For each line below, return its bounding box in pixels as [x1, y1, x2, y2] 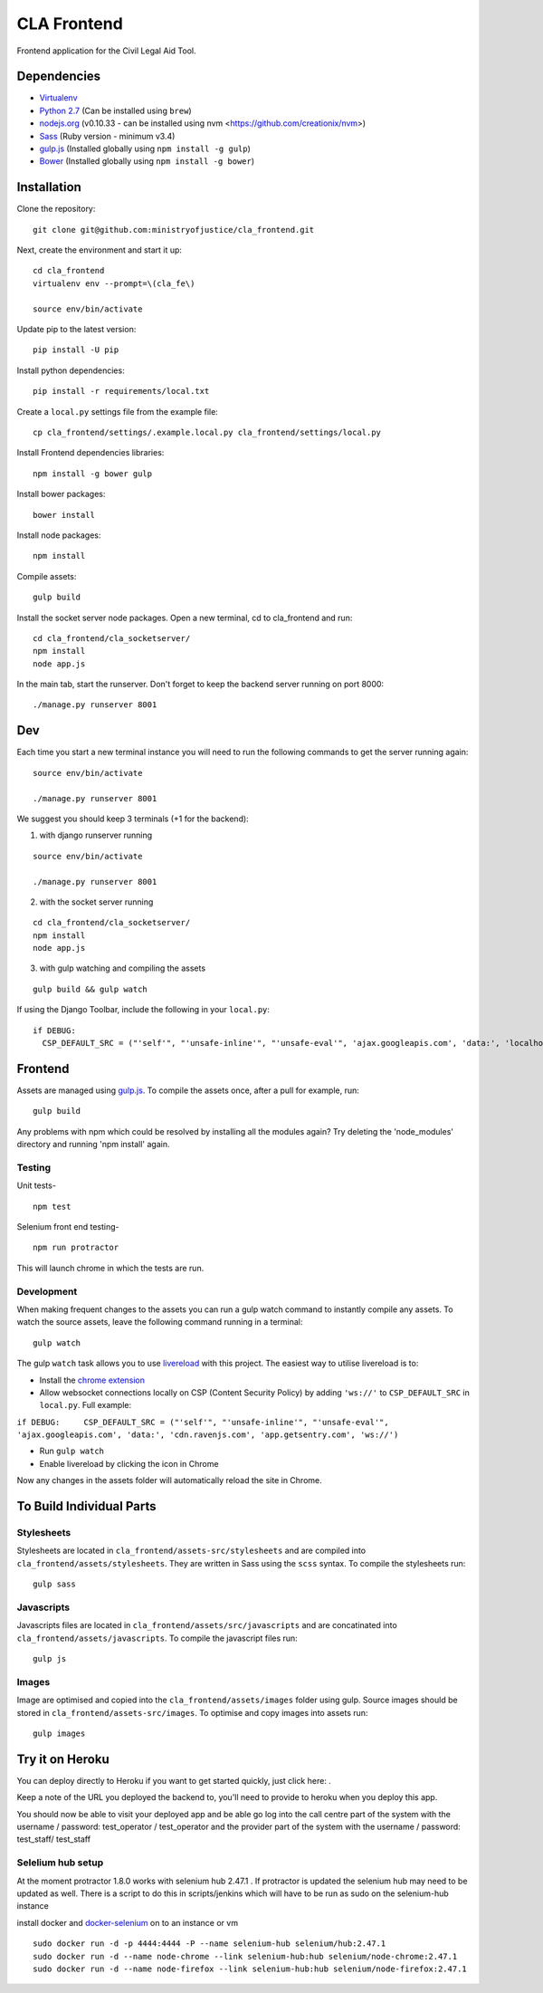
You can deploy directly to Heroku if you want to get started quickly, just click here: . [16, 1775, 332, 1786]
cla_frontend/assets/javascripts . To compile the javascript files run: [16, 1633, 298, 1643]
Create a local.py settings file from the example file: [16, 406, 219, 417]
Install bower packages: [16, 489, 106, 500]
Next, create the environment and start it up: [16, 244, 183, 255]
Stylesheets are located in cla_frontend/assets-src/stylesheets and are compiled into [16, 1545, 367, 1557]
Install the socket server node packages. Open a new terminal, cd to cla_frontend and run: [16, 612, 353, 623]
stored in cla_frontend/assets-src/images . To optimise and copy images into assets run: [16, 1707, 368, 1718]
